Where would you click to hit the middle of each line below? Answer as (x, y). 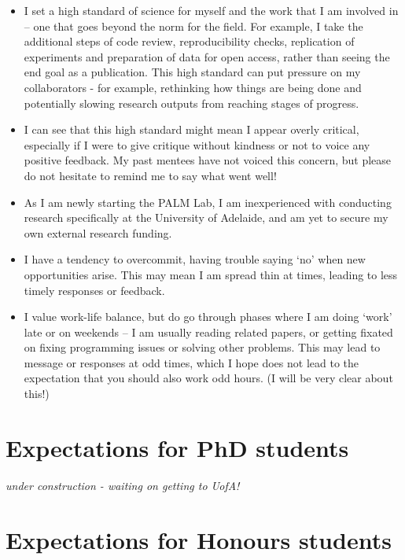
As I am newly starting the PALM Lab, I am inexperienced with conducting (208, 202)
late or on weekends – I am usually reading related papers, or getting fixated (208, 332)
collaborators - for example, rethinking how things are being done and (193, 87)
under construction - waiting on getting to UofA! (123, 485)
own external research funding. (98, 232)
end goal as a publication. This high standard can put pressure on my (192, 72)
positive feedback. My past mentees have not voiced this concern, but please (208, 160)
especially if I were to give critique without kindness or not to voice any (197, 144)
